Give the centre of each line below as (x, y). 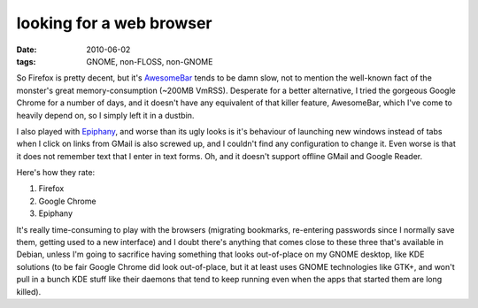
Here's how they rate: (56, 173)
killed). (29, 291)
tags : (26, 61)
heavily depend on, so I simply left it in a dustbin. (105, 115)
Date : (27, 50)
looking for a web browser (114, 23)
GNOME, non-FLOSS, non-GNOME (150, 61)
